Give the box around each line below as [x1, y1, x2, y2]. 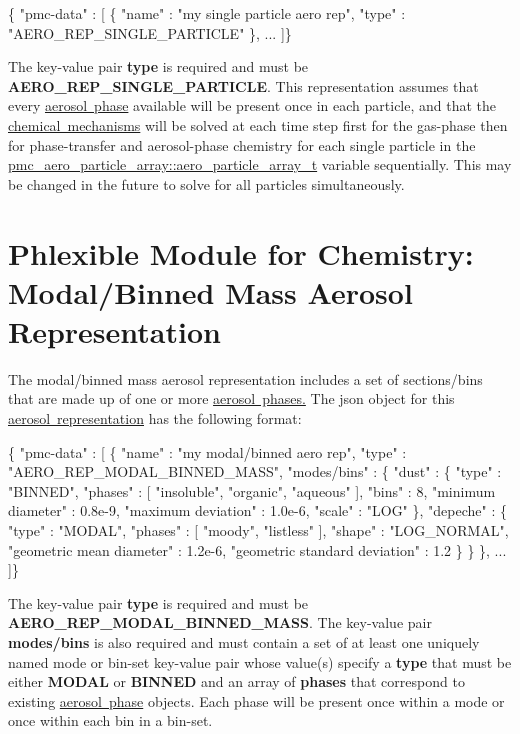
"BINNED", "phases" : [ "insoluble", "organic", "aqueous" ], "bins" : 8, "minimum [8, 480, 496, 501]
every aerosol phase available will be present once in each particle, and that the [8, 95, 497, 116]
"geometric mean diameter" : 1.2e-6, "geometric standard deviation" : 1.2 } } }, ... [8, 539, 507, 560]
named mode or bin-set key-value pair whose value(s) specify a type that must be [8, 651, 512, 672]
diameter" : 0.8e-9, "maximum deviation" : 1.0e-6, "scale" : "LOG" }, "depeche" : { [8, 500, 507, 521]
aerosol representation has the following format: [8, 408, 302, 429]
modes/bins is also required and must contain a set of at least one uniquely [8, 631, 480, 652]
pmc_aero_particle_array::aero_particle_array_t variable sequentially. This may [8, 154, 512, 175]
